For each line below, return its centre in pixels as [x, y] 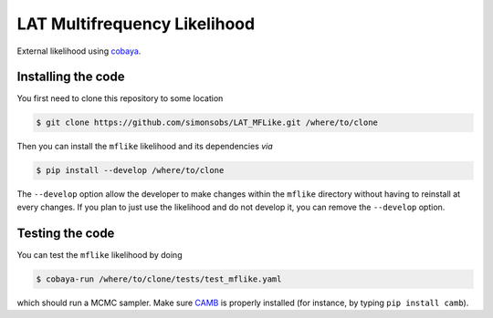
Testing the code [66, 233]
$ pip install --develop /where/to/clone [130, 170]
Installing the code [71, 77]
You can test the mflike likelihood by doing [100, 254]
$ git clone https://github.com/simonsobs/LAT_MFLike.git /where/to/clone [207, 123]
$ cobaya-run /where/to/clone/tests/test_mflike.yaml [159, 279]
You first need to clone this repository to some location [120, 98]
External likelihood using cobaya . [79, 51]
